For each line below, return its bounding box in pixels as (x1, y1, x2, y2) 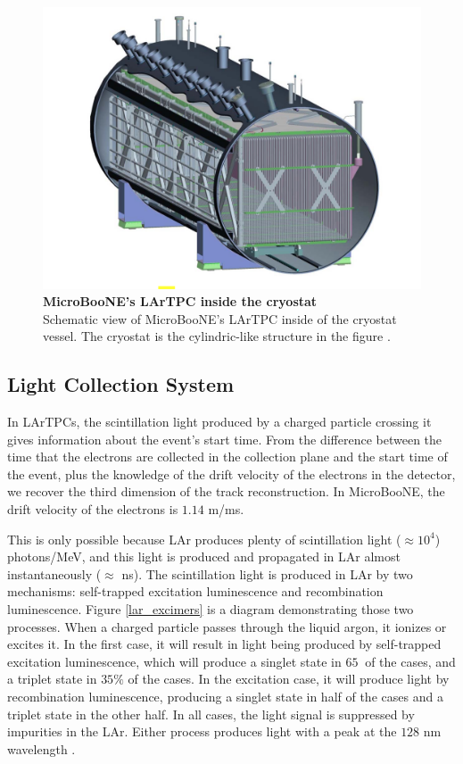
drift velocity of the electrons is (7, 500, 178, 519)
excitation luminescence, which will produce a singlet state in (7, 652, 342, 670)
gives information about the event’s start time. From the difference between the (7, 429, 442, 448)
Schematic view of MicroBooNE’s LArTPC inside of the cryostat (43, 309, 397, 328)
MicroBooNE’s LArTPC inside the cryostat (43, 292, 318, 311)
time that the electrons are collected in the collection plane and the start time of (7, 447, 448, 466)
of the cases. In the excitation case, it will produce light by (128, 669, 450, 688)
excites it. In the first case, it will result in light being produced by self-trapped (7, 635, 442, 653)
